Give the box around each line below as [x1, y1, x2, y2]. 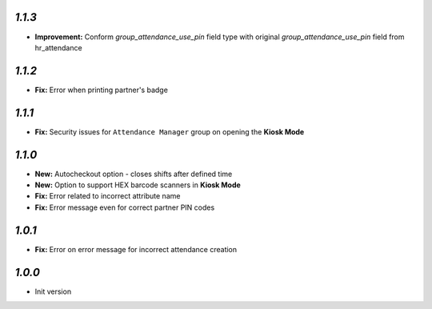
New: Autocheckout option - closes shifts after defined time [34, 169, 233, 179]
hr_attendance [34, 42, 83, 52]
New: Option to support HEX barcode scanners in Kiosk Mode [34, 180, 242, 190]
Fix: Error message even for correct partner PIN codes [34, 203, 215, 212]
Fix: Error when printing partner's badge [34, 85, 168, 94]
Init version [34, 287, 72, 296]
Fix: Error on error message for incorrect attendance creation [34, 244, 238, 254]
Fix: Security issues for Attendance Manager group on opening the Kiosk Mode [34, 126, 305, 136]
